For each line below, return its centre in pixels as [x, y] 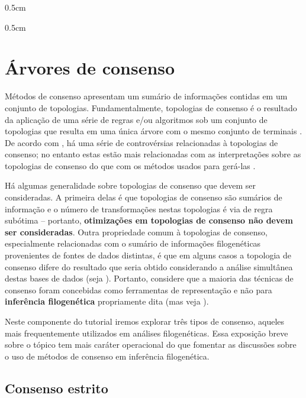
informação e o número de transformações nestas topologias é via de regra [139, 208]
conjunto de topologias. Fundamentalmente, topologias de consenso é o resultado [151, 107]
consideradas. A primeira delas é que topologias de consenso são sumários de [144, 197]
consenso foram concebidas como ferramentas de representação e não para [138, 289]
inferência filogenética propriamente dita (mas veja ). [107, 301]
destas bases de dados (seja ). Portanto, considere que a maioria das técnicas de [149, 278]
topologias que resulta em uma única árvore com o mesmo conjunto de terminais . [154, 131]
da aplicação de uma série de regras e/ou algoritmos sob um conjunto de [136, 119]
